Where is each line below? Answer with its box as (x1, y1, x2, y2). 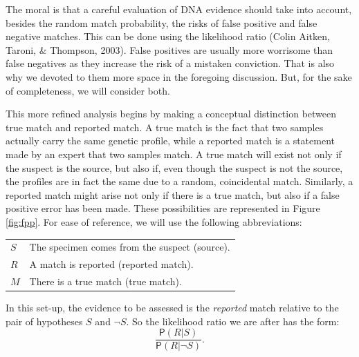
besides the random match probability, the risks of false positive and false (6, 15, 317, 30)
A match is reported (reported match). (29, 257, 194, 271)
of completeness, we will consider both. (6, 83, 170, 97)
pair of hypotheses (6, 313, 83, 328)
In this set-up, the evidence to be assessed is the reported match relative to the (6, 300, 339, 315)
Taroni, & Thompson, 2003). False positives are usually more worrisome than (6, 42, 333, 57)
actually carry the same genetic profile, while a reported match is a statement (6, 133, 335, 148)
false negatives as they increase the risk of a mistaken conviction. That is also (6, 56, 335, 70)
